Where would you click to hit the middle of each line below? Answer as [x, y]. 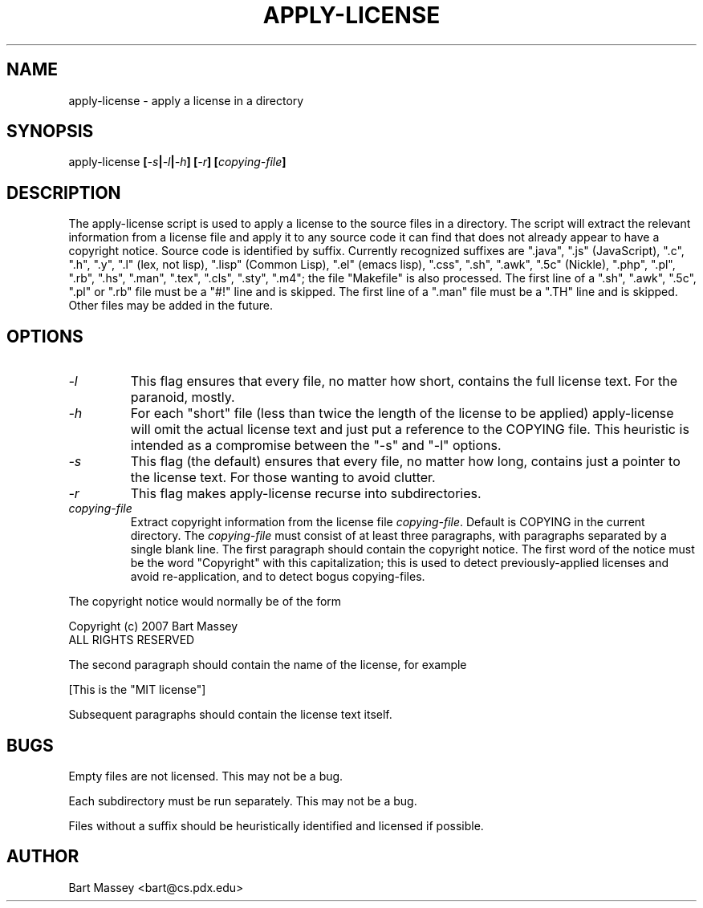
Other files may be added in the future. [171, 306]
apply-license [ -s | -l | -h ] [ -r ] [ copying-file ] [177, 162]
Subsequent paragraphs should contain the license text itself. [230, 715]
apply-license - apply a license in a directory [186, 100]
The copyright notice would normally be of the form [205, 602]
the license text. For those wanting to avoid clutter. [283, 478]
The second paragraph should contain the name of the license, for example [268, 665]
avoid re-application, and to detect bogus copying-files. [278, 577]
